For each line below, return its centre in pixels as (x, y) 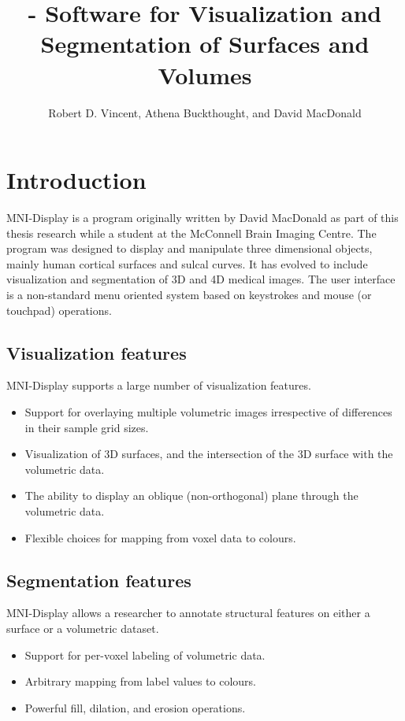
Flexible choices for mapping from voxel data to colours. (160, 537)
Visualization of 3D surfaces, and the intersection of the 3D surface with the (209, 454)
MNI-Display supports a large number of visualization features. (159, 385)
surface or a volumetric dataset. (83, 628)
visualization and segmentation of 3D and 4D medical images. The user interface (201, 279)
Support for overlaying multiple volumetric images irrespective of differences (208, 411)
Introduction (76, 180)
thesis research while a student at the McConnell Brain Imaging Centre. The (191, 233)
